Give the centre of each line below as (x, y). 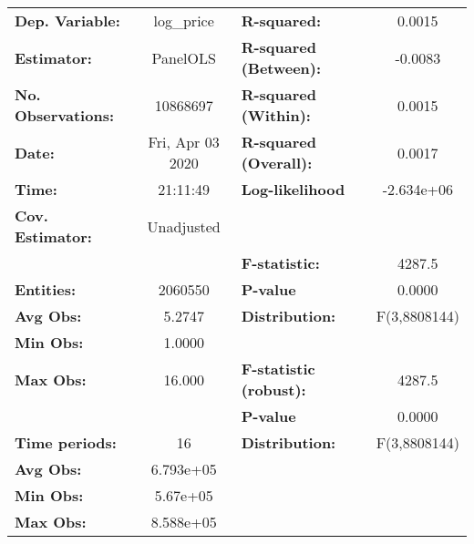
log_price (184, 21)
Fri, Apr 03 (184, 142)
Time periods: (66, 442)
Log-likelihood (293, 189)
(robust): (273, 390)
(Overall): (277, 163)
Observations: (65, 115)
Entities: (46, 289)
